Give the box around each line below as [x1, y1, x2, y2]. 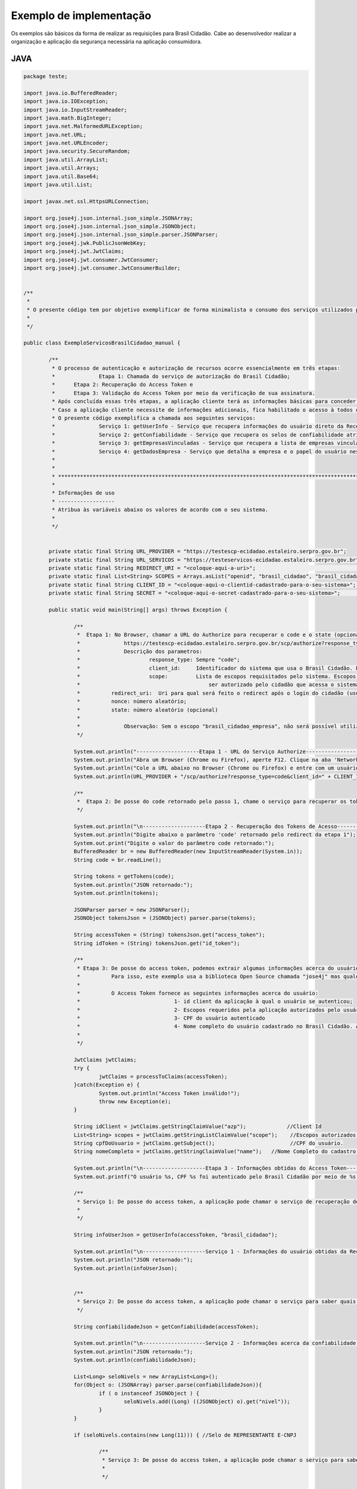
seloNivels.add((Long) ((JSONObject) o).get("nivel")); [124, 1398, 291, 1405]
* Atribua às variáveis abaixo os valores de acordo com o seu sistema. [51, 506, 269, 513]
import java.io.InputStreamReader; [23, 106, 127, 113]
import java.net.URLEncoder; [23, 140, 109, 147]
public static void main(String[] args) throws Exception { [48, 606, 228, 613]
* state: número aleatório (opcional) [76, 706, 218, 713]
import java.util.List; [23, 182, 93, 188]
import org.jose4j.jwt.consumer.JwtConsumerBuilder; [23, 264, 181, 271]
